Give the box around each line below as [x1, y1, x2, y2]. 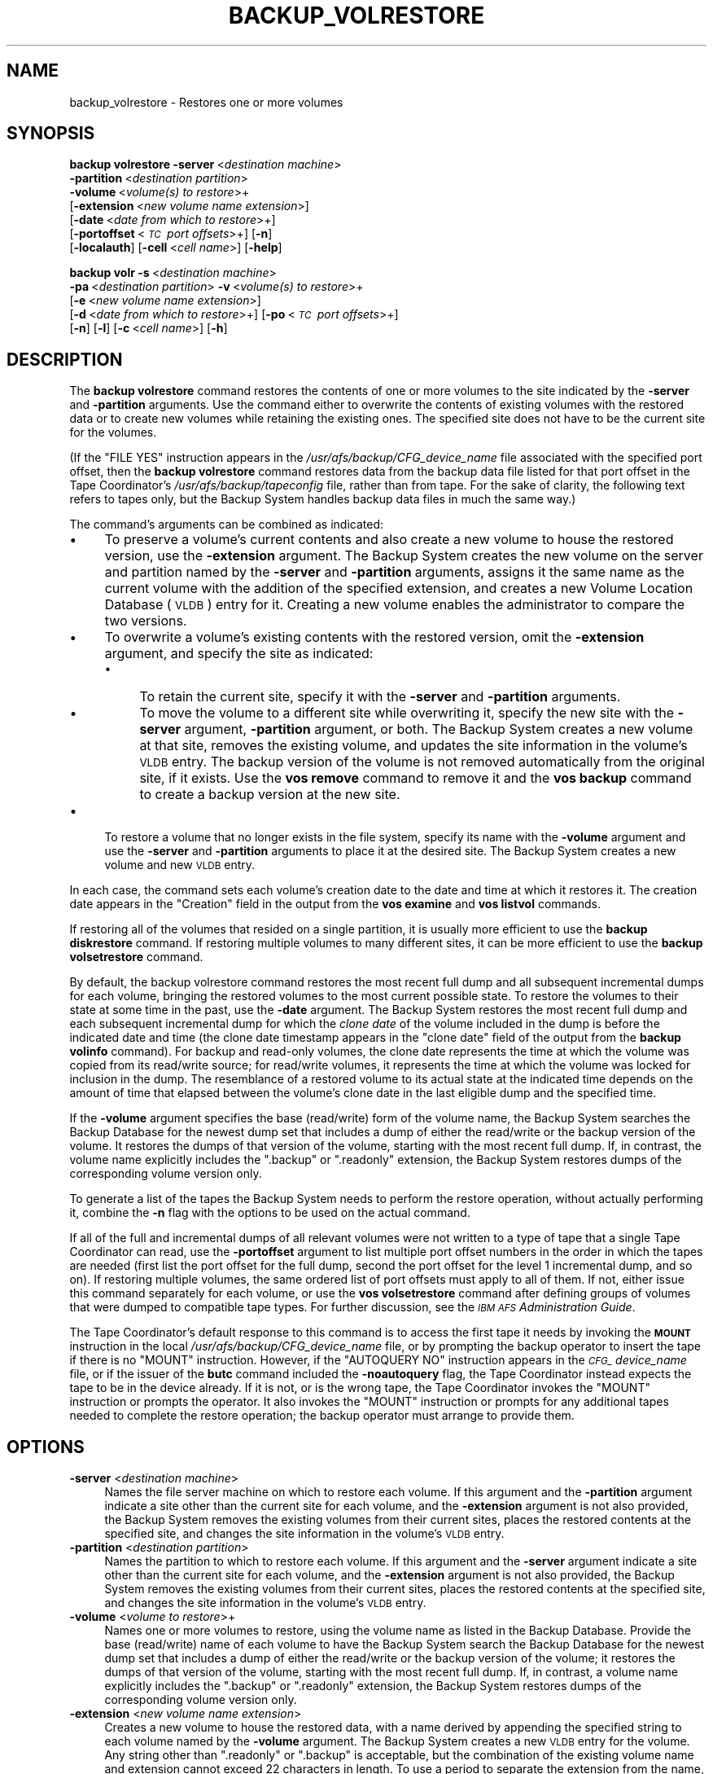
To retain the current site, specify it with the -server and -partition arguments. [139, 688, 621, 705]
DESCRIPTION [7, 349, 123, 370]
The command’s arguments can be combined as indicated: [69, 517, 384, 532]
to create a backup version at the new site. [139, 786, 400, 803]
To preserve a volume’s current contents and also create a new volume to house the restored [104, 531, 674, 548]
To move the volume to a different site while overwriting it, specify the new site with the [139, 705, 675, 722]
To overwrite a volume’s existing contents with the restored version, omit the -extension [104, 629, 645, 646]
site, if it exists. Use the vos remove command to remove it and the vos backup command [139, 770, 692, 787]
